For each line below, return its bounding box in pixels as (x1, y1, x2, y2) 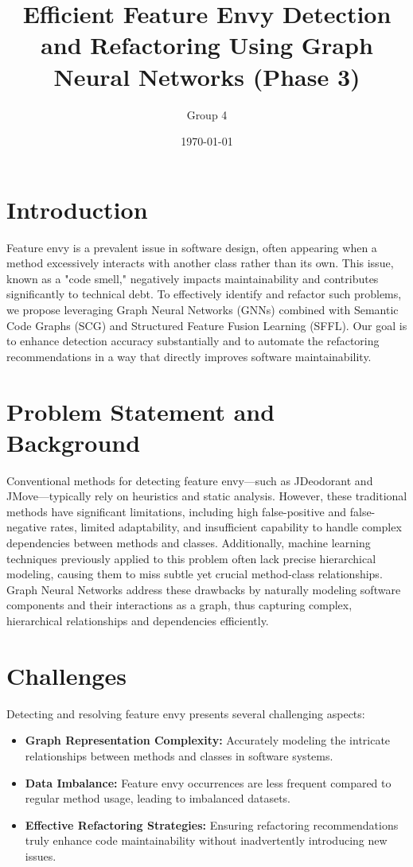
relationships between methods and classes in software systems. (25, 747, 333, 764)
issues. (25, 847, 56, 864)
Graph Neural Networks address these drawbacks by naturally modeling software (6, 581, 401, 597)
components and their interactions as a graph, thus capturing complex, (6, 597, 353, 613)
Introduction (6, 192, 148, 225)
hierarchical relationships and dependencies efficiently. (6, 612, 269, 629)
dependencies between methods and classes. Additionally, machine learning (6, 535, 371, 551)
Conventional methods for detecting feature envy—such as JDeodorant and (6, 472, 373, 488)
